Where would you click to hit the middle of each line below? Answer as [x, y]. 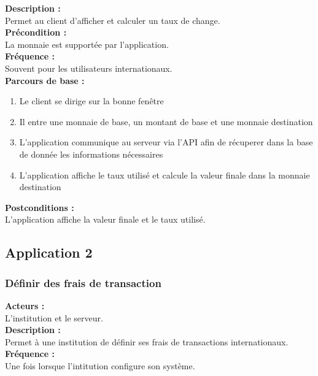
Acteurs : [25, 305]
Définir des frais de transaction [83, 282]
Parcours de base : [45, 80]
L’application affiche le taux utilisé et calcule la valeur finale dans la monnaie [165, 175]
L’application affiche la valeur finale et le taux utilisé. [105, 219]
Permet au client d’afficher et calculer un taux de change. [113, 20]
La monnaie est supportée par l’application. [87, 44]
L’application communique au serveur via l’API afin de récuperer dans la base [166, 142]
